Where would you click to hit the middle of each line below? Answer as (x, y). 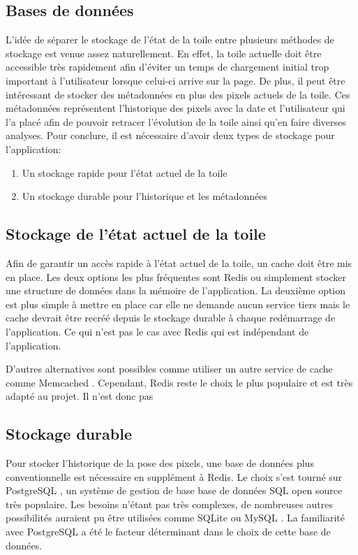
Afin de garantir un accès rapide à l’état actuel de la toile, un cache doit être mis (179, 262)
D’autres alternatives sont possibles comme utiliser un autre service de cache (169, 369)
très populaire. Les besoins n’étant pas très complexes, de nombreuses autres (169, 504)
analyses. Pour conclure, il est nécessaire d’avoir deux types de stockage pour (170, 135)
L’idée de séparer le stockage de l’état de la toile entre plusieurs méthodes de (170, 39)
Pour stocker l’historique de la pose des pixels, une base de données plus (160, 463)
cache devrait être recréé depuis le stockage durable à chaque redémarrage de (171, 318)
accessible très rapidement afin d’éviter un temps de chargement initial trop (167, 67)
